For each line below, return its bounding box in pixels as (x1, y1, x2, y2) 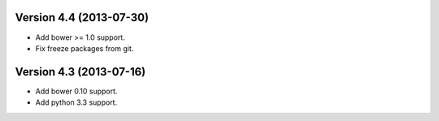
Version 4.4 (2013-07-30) (15, 11, 150, 24)
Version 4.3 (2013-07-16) (15, 65, 146, 79)
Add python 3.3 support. (35, 97, 118, 107)
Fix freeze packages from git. (35, 43, 134, 53)
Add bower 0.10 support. (35, 86, 118, 96)
